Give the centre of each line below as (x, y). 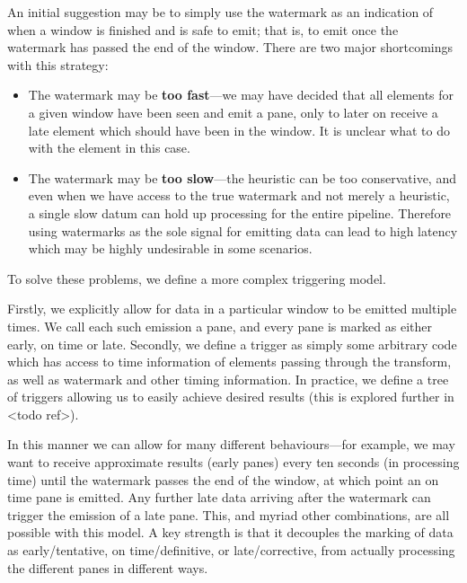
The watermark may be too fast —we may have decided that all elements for (241, 95)
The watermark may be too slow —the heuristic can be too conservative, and (242, 177)
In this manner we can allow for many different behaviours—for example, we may (231, 444)
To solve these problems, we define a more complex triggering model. (197, 278)
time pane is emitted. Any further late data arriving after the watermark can (219, 497)
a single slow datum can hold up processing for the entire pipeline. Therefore (240, 212)
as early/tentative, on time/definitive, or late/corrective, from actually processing (231, 550)
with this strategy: (58, 64)
